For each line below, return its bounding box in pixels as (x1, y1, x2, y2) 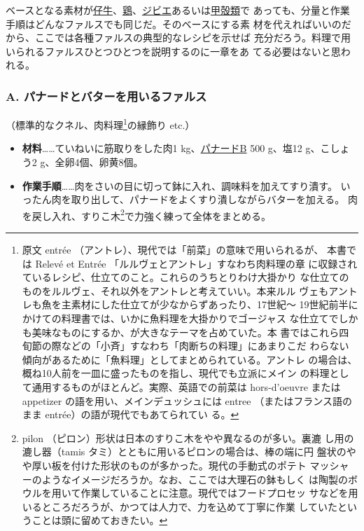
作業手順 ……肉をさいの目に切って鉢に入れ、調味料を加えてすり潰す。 (22, 178, 337, 193)
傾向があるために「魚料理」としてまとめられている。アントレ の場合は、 (22, 352, 358, 366)
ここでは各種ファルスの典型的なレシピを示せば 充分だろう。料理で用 (34, 30, 351, 45)
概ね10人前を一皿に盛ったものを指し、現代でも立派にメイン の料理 (22, 366, 330, 380)
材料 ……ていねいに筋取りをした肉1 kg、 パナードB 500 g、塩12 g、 (22, 141, 321, 156)
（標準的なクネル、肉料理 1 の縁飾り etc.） (6, 116, 195, 132)
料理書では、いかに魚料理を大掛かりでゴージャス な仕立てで (61, 311, 339, 326)
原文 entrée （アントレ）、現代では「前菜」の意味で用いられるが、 (22, 242, 324, 257)
